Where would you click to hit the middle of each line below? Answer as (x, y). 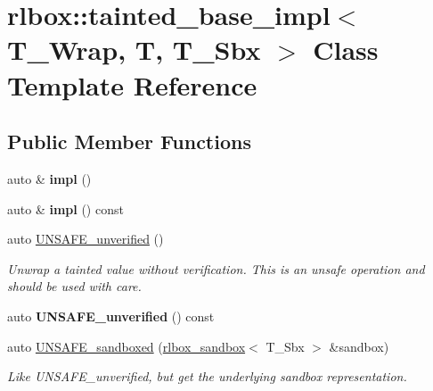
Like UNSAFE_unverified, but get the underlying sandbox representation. (207, 376)
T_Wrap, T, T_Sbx (134, 50)
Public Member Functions (129, 141)
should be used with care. (74, 286)
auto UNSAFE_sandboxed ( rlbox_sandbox (127, 346)
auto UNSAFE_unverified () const (111, 316)
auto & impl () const (65, 208)
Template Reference (132, 84)
